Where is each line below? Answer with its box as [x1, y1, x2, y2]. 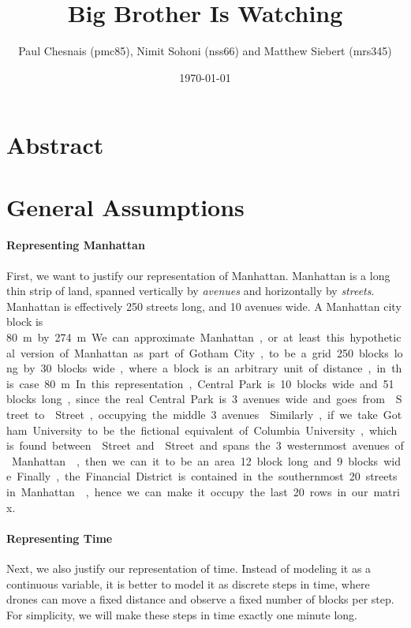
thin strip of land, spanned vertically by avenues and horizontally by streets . [6, 282, 375, 299]
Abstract [6, 129, 104, 161]
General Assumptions [6, 190, 245, 222]
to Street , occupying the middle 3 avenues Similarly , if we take [34, 406, 378, 423]
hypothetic [349, 329, 402, 346]
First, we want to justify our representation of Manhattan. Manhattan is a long [6, 267, 390, 283]
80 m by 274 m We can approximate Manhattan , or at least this [6, 329, 345, 346]
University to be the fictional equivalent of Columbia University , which [32, 421, 398, 438]
